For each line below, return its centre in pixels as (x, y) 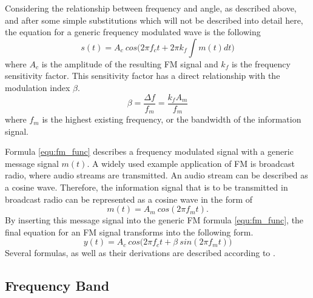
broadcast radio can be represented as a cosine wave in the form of (129, 199)
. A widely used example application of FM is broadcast (191, 163)
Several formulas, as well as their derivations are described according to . (140, 253)
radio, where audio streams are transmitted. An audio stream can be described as (156, 175)
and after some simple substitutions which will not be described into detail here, (154, 20)
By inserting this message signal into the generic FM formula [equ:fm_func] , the (154, 220)
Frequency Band (57, 286)
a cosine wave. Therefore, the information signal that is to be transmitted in (146, 187)
